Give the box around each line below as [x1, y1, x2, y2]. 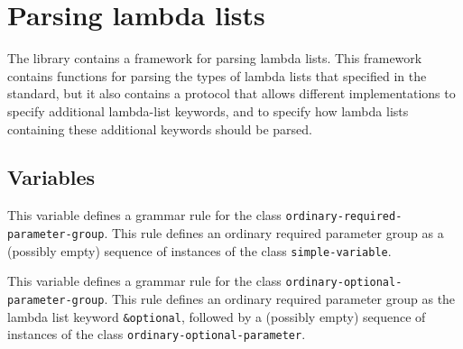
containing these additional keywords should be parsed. [7, 119, 312, 138]
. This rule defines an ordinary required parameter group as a [104, 223, 444, 242]
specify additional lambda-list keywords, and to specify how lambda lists [7, 101, 409, 120]
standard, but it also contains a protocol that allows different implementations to [7, 84, 456, 103]
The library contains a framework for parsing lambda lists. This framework [7, 49, 422, 68]
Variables [7, 163, 96, 191]
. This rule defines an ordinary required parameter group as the [104, 289, 456, 308]
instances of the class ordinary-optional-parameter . [7, 325, 306, 344]
